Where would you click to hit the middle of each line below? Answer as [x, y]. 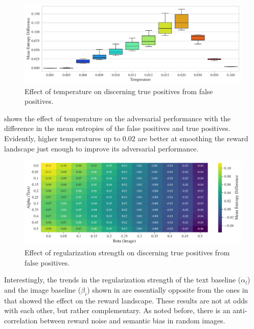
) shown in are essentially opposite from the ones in [168, 289]
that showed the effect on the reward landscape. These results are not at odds [126, 300]
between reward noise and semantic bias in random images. [133, 320]
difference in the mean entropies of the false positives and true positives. [117, 128]
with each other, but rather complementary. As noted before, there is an [117, 310]
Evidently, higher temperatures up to [62, 138]
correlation [21, 320]
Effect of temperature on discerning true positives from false [119, 91]
